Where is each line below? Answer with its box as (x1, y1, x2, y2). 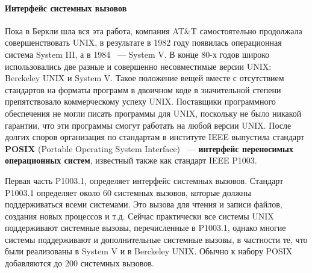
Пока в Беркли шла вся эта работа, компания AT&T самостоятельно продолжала (5, 24, 302, 37)
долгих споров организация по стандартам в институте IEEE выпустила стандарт (5, 130, 305, 143)
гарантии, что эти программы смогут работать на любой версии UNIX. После (5, 118, 292, 131)
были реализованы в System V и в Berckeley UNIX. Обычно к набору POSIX (5, 245, 293, 257)
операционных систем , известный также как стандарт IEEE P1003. (5, 154, 257, 167)
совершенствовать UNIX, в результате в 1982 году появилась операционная (5, 36, 282, 49)
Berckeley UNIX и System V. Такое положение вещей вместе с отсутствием (5, 72, 284, 84)
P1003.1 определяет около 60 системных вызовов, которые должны (5, 186, 252, 198)
